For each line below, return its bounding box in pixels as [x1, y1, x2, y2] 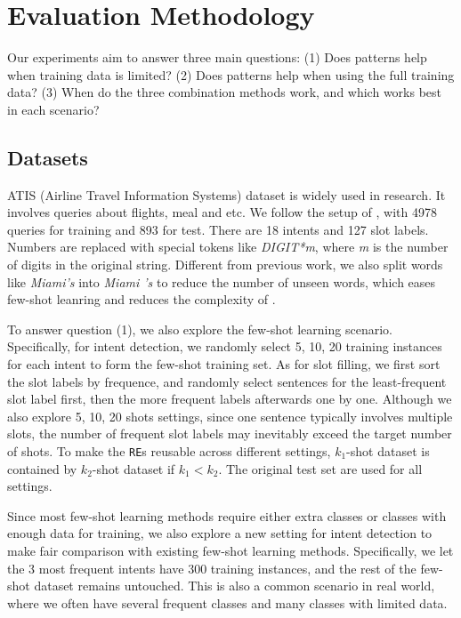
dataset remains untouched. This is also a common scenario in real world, [34, 576, 435, 595]
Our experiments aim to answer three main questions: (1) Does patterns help [7, 48, 427, 67]
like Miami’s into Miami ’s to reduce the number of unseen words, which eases [7, 272, 436, 291]
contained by [7, 459, 77, 478]
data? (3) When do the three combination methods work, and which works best [7, 83, 442, 101]
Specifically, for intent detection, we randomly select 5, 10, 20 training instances [7, 337, 442, 356]
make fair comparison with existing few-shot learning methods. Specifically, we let [7, 542, 454, 560]
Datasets [7, 143, 88, 171]
